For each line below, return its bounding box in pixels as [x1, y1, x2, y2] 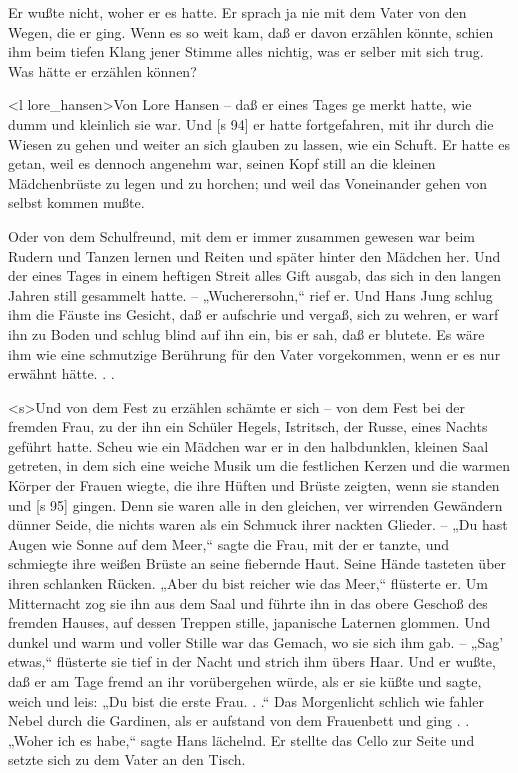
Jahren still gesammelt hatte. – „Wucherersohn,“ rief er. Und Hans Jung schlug [8, 284, 493, 305]
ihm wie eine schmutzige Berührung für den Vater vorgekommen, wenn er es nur [8, 343, 501, 364]
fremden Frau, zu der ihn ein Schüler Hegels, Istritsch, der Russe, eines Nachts [8, 416, 488, 437]
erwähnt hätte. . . [8, 363, 115, 384]
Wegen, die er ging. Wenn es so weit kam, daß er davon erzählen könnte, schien [8, 21, 494, 42]
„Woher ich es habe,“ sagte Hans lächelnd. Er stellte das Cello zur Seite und [8, 729, 475, 750]
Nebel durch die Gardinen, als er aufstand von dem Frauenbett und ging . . [8, 710, 470, 731]
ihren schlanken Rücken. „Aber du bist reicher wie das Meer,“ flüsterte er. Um [8, 573, 488, 594]
